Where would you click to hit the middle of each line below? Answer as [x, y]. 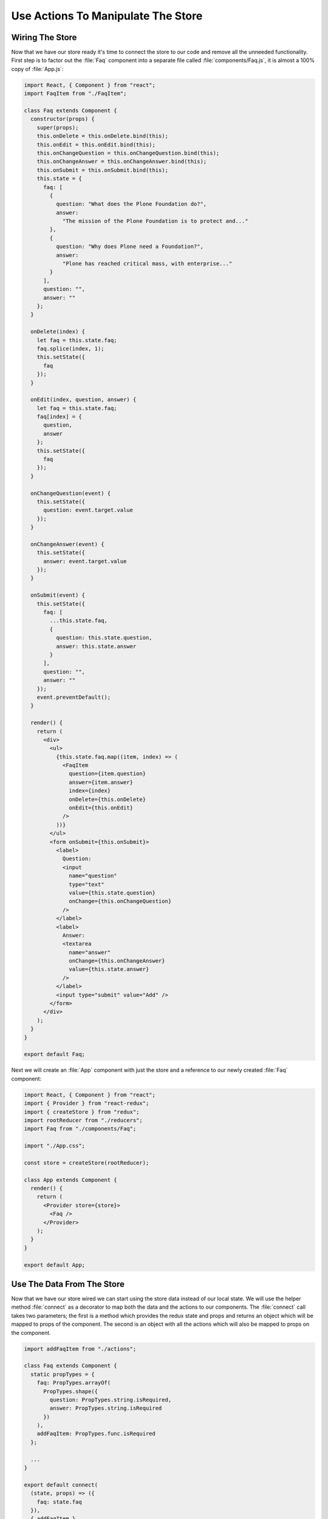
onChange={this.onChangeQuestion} [120, 901]
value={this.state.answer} [109, 969]
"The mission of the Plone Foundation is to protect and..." [155, 221]
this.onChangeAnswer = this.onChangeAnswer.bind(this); [122, 162]
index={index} [90, 791]
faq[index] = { [59, 417]
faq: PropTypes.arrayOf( [74, 1383]
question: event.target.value [88, 510]
